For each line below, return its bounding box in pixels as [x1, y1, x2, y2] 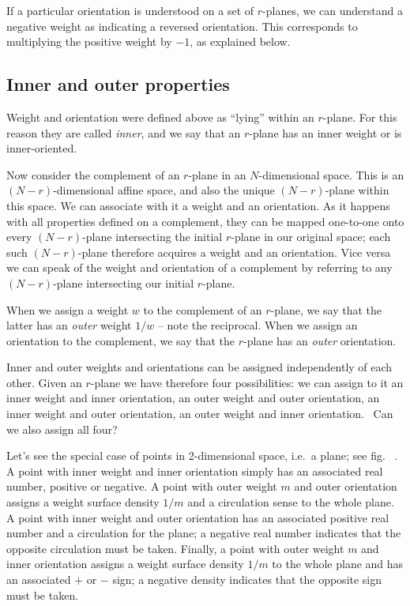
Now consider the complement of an [6, 166, 180, 183]
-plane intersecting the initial [82, 228, 223, 245]
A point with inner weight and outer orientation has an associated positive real [6, 509, 389, 525]
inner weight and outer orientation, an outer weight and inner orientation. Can [6, 405, 393, 422]
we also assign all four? [6, 420, 118, 437]
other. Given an [6, 374, 82, 390]
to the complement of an [143, 301, 262, 318]
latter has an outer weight [6, 317, 132, 333]
